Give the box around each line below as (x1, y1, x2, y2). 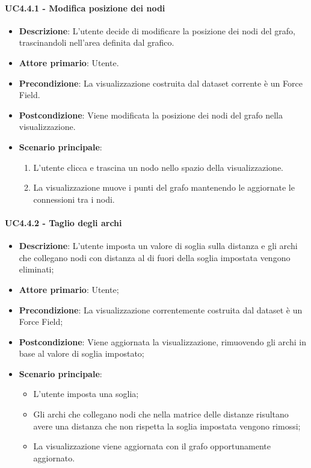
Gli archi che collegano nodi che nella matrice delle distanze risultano (33, 408, 289, 420)
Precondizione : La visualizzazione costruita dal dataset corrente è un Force (19, 76, 303, 89)
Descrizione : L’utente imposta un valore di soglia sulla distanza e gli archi (19, 239, 298, 252)
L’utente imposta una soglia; (33, 387, 139, 400)
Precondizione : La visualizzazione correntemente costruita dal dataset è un (19, 303, 303, 316)
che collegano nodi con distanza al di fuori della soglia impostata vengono (19, 251, 291, 263)
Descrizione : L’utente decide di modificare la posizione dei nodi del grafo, (19, 24, 295, 37)
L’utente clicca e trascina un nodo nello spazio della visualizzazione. (33, 161, 283, 173)
